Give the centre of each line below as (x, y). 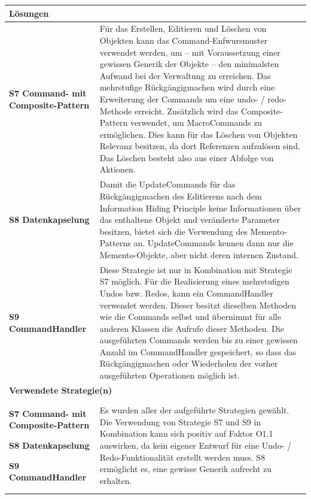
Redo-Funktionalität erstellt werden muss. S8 (182, 457)
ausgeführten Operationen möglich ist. (170, 375)
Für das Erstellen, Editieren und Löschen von (183, 28)
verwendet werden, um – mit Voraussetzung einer (190, 52)
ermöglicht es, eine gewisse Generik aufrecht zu (186, 469)
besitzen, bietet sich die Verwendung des (173, 231)
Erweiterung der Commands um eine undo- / (182, 99)
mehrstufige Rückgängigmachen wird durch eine (187, 87)
